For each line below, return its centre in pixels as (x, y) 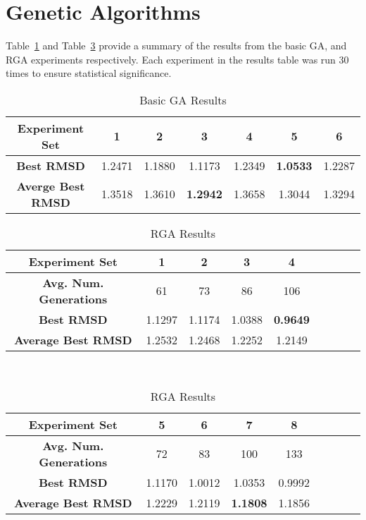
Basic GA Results (183, 99)
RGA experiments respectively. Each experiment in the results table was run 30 (177, 59)
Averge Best (51, 186)
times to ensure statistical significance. (89, 73)
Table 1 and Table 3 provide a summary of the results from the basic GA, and (176, 46)
